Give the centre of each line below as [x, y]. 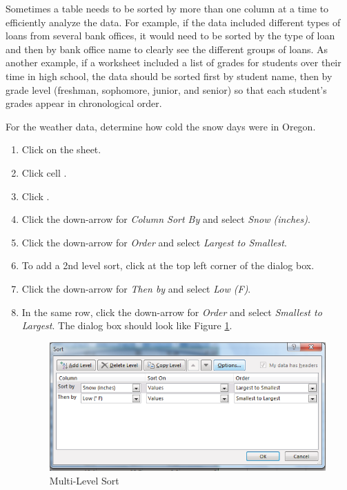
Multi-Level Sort [84, 480]
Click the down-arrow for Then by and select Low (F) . [136, 288]
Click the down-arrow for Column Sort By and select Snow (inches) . [166, 219]
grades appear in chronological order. [84, 103]
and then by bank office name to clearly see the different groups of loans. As [167, 49]
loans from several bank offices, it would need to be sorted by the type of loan [170, 36]
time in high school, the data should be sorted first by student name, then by [169, 76]
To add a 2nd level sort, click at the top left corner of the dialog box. [168, 265]
